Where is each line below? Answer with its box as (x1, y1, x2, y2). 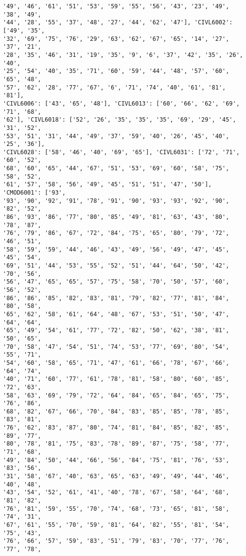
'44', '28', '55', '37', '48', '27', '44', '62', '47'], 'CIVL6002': (3, 19, 233, 26)
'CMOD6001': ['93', (3, 189, 66, 197)
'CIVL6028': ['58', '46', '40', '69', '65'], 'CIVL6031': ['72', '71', (3, 148, 240, 156)
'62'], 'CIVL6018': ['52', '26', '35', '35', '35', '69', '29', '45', (3, 116, 236, 124)
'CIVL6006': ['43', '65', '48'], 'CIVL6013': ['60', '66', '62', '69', (3, 100, 240, 107)
